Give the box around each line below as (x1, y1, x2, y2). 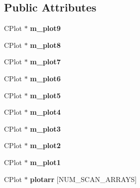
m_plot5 (30, 90, 61, 100)
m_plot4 (30, 107, 61, 117)
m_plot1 (30, 157, 61, 167)
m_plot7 (30, 56, 61, 67)
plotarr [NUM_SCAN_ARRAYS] (30, 174, 137, 184)
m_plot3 (30, 123, 61, 134)
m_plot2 (30, 140, 61, 151)
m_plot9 (30, 23, 61, 33)
